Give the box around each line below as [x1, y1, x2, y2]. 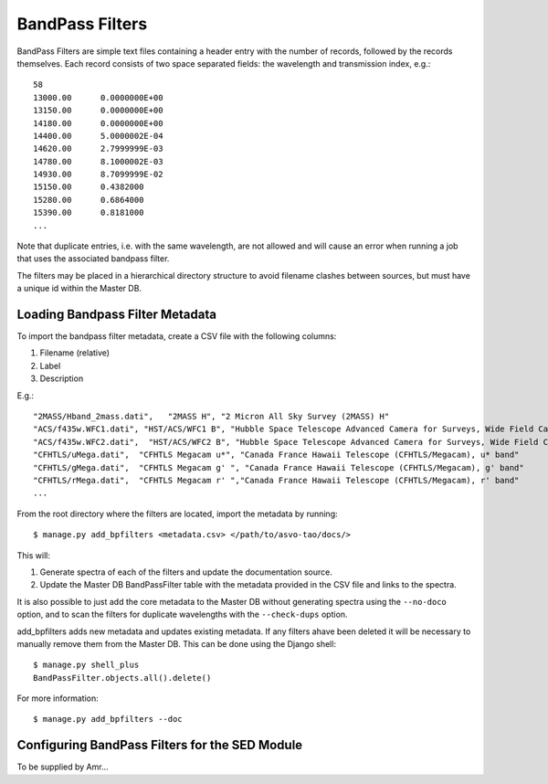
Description [39, 373, 84, 384]
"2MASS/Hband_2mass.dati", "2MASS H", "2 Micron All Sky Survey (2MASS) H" [33, 411, 390, 422]
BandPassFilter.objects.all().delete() [33, 673, 212, 683]
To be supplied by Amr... [16, 761, 109, 772]
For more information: [16, 693, 100, 704]
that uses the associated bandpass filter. [16, 253, 170, 264]
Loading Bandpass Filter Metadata [16, 307, 216, 322]
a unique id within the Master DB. [16, 283, 142, 294]
